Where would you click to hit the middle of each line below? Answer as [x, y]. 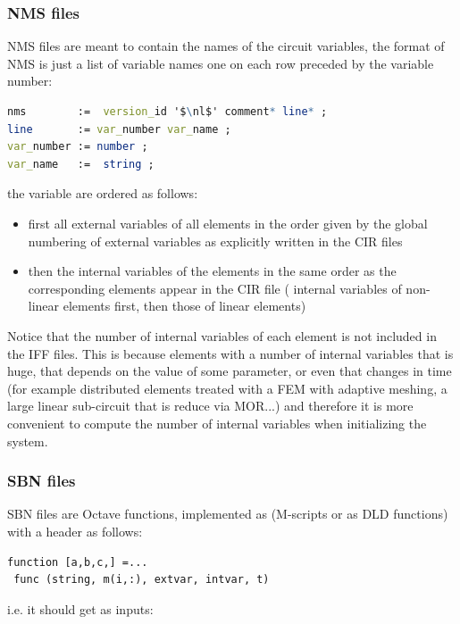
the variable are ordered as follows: [103, 193]
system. [28, 441]
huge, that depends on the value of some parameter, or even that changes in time [230, 371]
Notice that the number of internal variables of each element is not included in [222, 335]
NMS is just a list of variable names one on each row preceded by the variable [221, 63]
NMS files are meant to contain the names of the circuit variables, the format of [226, 46]
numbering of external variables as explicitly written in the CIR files [215, 241]
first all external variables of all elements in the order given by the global [228, 223]
